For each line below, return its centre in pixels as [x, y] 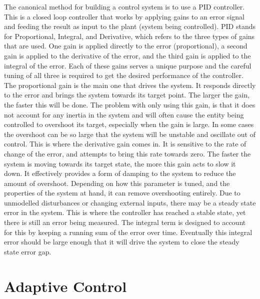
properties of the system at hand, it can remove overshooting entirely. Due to [122, 193]
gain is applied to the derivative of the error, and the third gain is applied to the [127, 55]
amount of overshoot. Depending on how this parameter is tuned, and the [117, 183]
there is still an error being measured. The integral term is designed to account [125, 222]
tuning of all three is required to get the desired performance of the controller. [124, 75]
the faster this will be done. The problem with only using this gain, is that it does [130, 104]
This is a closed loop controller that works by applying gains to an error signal [124, 16]
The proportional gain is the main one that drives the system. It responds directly [130, 85]
